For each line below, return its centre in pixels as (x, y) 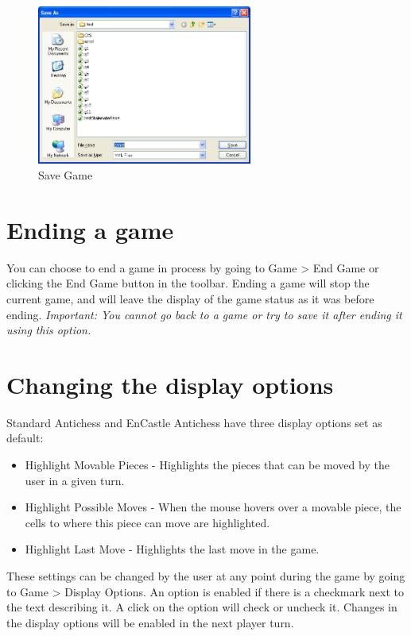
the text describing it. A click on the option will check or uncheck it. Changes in (202, 607)
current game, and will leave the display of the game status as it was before (190, 298)
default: (25, 438)
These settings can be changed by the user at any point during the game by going (206, 576)
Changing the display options (170, 384)
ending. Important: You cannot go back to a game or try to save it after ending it (204, 314)
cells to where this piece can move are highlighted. (147, 522)
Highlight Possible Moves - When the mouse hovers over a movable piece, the (213, 507)
